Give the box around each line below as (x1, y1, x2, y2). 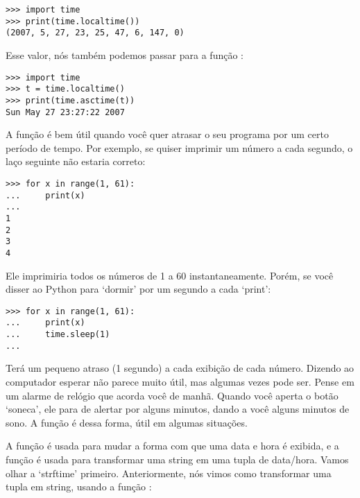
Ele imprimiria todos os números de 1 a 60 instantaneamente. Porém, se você (6, 268, 334, 282)
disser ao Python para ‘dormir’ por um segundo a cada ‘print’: (6, 282, 271, 296)
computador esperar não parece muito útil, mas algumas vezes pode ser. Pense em (6, 374, 354, 388)
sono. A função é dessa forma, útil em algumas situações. (6, 415, 248, 429)
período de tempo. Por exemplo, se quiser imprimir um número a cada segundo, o (6, 140, 353, 155)
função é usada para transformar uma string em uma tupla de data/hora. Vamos (6, 452, 349, 466)
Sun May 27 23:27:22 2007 (6, 107, 125, 117)
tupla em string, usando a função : (6, 479, 152, 494)
